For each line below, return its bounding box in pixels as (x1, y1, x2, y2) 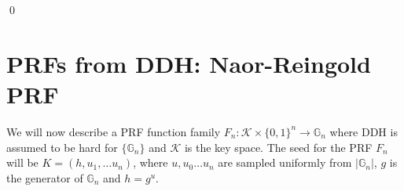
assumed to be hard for (6, 139, 118, 155)
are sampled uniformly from (218, 154, 352, 171)
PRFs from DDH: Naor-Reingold (6, 47, 371, 79)
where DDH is (329, 123, 398, 139)
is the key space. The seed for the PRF (184, 139, 373, 155)
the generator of (6, 169, 83, 186)
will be (6, 154, 39, 171)
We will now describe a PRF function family (6, 123, 221, 139)
